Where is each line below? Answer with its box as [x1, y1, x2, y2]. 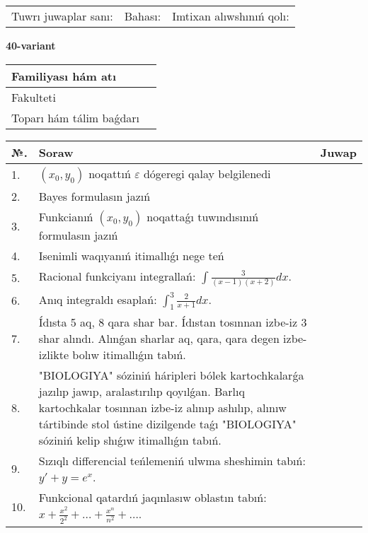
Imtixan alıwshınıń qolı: [172, 8, 289, 24]
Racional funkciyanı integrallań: [38, 267, 196, 284]
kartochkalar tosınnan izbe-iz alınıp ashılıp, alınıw [38, 399, 287, 416]
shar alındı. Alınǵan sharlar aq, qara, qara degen [38, 329, 280, 346]
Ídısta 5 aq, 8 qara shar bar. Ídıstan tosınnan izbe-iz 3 [38, 313, 307, 330]
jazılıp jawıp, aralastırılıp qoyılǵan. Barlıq [38, 382, 245, 399]
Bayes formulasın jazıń [38, 187, 151, 204]
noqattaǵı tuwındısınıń [146, 208, 259, 225]
